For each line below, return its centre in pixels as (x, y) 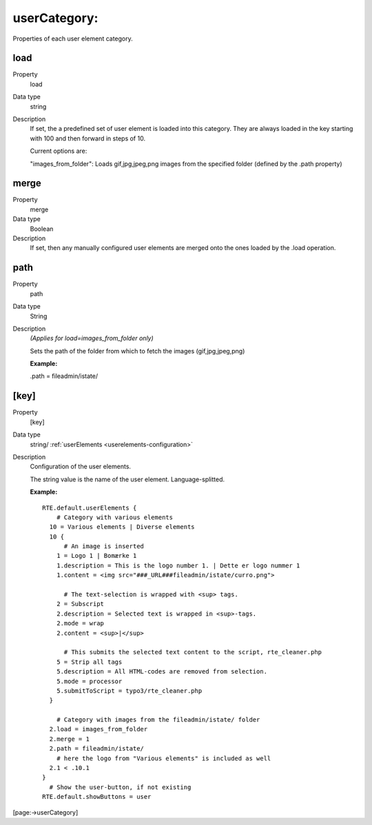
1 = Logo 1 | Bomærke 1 (96, 556)
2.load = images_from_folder (99, 729)
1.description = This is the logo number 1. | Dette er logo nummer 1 (178, 565)
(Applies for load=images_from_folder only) (92, 338)
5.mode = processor (89, 681)
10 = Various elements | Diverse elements (122, 527)
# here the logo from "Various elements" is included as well (164, 758)
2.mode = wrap (80, 624)
